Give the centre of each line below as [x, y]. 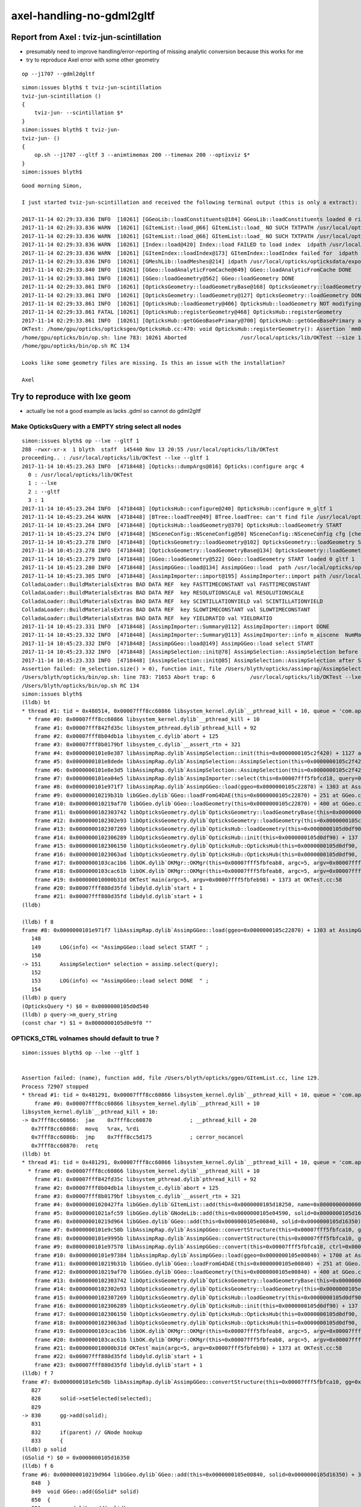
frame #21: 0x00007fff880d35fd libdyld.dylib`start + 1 [118, 896]
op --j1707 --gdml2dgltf [58, 74]
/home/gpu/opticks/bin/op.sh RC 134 [76, 346]
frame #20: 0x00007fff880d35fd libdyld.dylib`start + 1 [118, 888]
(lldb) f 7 [38, 1373]
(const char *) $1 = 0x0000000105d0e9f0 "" [87, 1023]
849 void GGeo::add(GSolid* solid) [85, 1491]
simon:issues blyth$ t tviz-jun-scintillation [92, 88]
